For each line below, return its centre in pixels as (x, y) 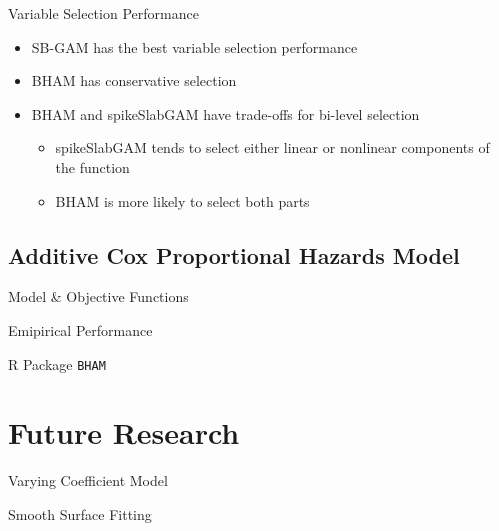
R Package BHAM (57, 363)
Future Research (124, 432)
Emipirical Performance (80, 329)
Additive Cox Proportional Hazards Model (234, 254)
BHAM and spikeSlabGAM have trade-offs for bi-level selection (225, 113)
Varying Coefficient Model (88, 480)
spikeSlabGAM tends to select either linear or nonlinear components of (272, 147)
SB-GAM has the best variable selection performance (194, 46)
